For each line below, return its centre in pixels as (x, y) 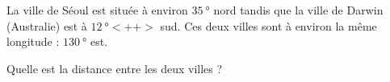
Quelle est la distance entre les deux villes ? (115, 68)
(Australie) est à (47, 25)
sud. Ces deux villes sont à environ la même (268, 25)
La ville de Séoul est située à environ (97, 10)
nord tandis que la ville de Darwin (298, 10)
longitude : (33, 41)
